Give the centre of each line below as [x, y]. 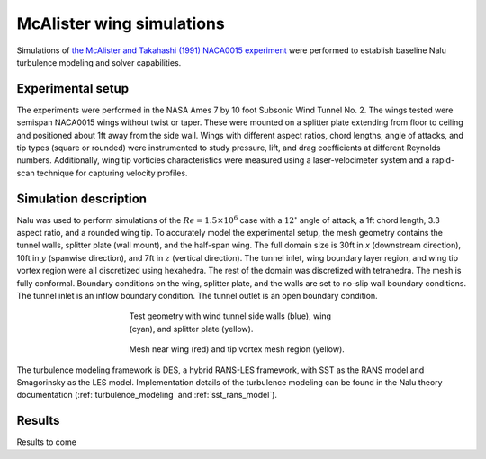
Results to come [46, 442]
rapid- [443, 160]
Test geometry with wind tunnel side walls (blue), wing [230, 316]
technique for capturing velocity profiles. [112, 173]
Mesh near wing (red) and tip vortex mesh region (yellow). [237, 349]
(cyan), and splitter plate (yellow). [191, 328]
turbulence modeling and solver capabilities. [99, 62]
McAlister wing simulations [121, 23]
